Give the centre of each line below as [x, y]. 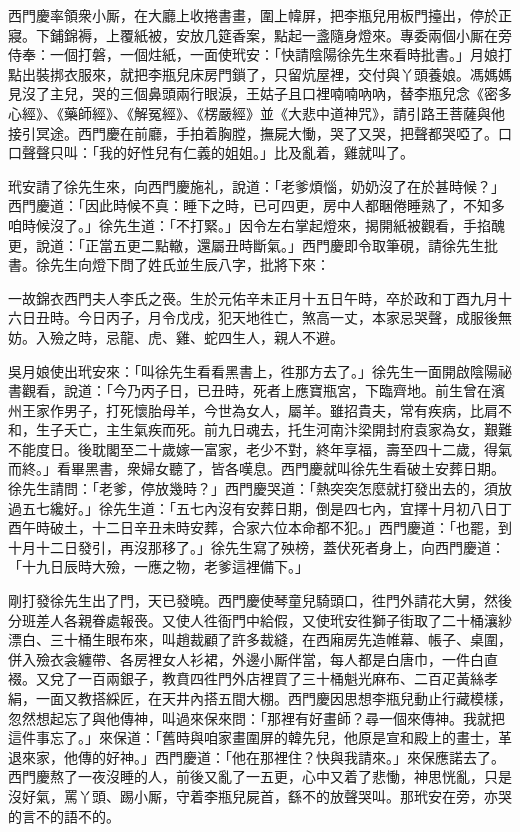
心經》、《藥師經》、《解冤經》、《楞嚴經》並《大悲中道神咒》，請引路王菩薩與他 [256, 112]
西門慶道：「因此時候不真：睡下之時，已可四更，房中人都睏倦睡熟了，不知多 [256, 205]
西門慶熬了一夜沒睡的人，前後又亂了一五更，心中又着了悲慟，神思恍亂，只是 [260, 776]
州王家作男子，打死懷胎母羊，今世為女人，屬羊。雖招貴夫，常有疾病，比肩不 [260, 409]
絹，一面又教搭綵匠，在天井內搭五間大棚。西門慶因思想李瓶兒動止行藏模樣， [260, 698]
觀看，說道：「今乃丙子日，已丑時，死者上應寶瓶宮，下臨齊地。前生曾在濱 [263, 390]
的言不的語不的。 [64, 815]
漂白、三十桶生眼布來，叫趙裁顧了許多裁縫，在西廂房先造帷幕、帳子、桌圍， [260, 639]
